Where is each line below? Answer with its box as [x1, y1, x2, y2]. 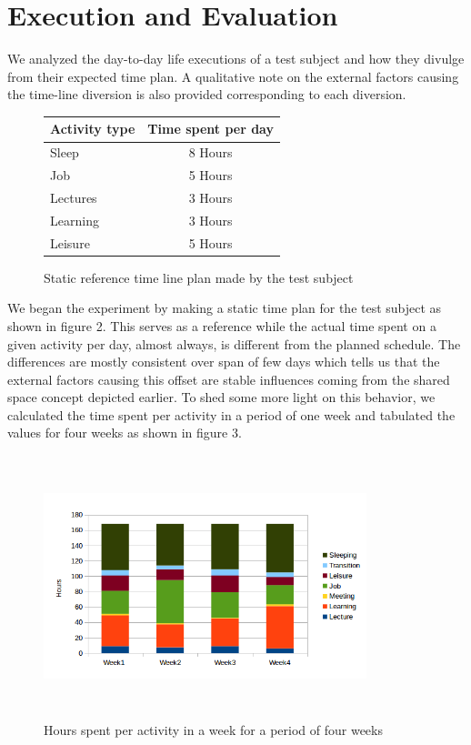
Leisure [50, 233, 90, 252]
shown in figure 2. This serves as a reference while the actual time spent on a [7, 316, 436, 335]
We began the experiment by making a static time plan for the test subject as [7, 298, 442, 317]
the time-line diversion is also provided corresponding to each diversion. [7, 85, 406, 104]
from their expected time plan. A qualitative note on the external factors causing [7, 66, 459, 86]
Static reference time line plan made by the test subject [44, 267, 354, 287]
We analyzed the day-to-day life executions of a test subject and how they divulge [7, 49, 465, 68]
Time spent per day [147, 119, 274, 138]
